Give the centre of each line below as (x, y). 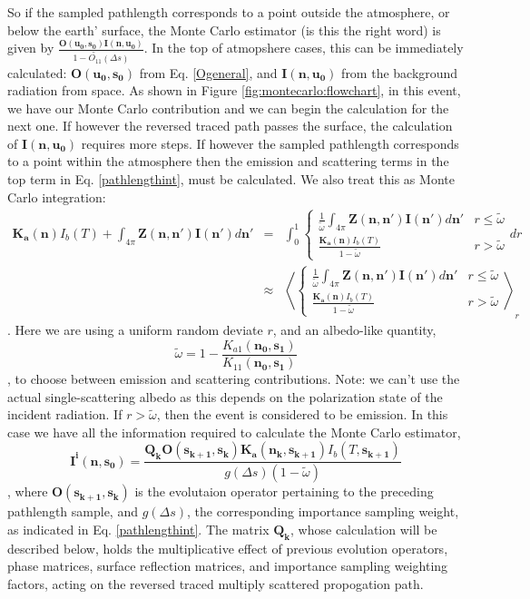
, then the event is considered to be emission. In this (302, 414)
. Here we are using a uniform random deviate (135, 330)
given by (31, 48)
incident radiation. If (65, 414)
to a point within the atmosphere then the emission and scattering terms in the (228, 161)
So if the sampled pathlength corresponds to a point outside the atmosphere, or (229, 12)
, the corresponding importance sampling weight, (323, 511)
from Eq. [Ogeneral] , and (208, 72)
